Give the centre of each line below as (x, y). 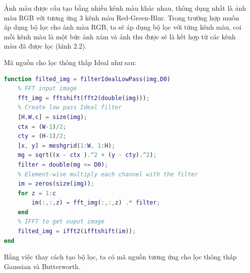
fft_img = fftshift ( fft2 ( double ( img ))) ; (84, 98)
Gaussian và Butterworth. (42, 266)
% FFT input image (47, 89)
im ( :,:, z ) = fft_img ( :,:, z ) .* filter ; (96, 203)
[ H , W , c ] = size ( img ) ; (52, 117)
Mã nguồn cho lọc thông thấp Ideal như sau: (70, 62)
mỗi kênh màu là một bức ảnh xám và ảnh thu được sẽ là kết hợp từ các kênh (120, 36)
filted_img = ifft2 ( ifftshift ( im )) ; (77, 231)
